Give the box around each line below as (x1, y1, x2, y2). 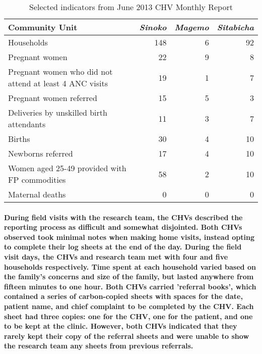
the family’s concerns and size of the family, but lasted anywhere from (4, 271, 254, 282)
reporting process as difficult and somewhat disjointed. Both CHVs (4, 222, 242, 232)
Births (8, 133, 30, 144)
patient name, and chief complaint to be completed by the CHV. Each (4, 300, 254, 311)
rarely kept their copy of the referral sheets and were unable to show (4, 330, 249, 341)
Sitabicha (217, 21, 254, 33)
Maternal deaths (8, 188, 66, 200)
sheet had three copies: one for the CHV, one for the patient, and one (4, 311, 253, 321)
